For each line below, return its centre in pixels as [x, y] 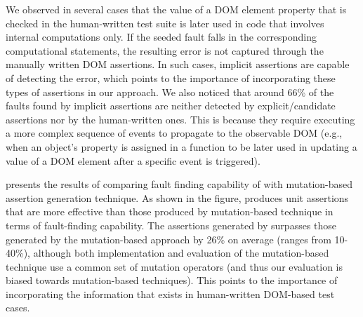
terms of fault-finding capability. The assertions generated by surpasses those [171, 225]
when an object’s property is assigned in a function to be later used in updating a [181, 146]
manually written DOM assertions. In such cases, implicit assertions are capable [178, 64]
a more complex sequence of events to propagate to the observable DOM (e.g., [174, 133]
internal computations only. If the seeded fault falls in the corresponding [161, 37]
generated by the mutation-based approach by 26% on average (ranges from [169, 239]
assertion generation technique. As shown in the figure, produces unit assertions [177, 197]
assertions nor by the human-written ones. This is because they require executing [180, 119]
